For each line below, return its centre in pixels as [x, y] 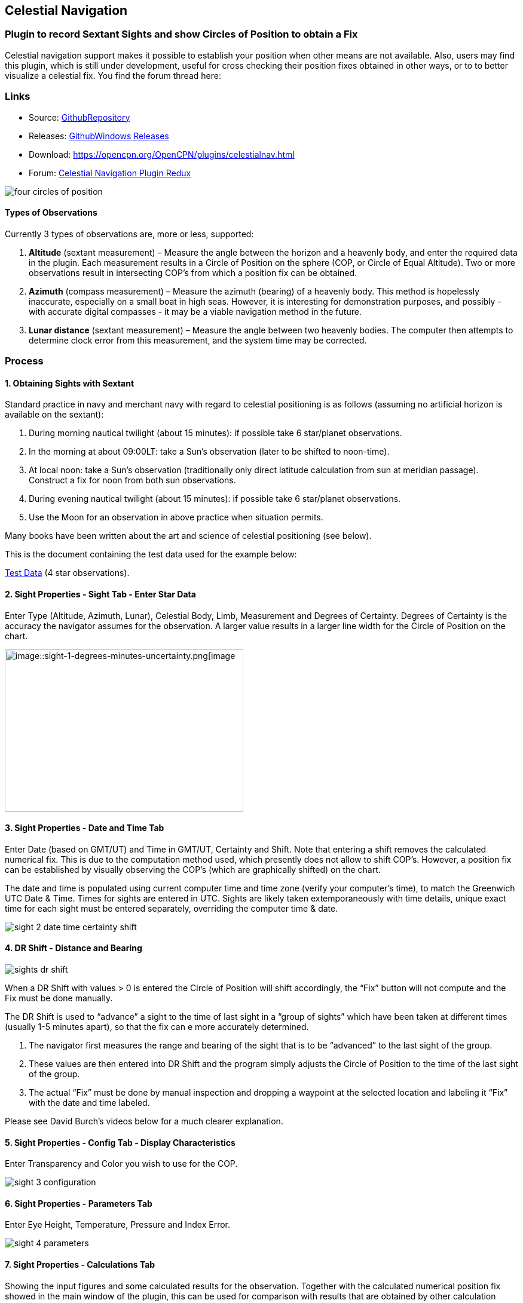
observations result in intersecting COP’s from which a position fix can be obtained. [193, 272]
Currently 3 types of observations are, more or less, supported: [129, 234]
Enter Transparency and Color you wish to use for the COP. [121, 1164]
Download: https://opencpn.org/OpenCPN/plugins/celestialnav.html [162, 154]
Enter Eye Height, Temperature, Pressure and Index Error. [118, 1225]
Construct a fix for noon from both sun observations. [132, 480]
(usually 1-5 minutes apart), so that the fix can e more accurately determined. [157, 1027]
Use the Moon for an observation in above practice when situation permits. [176, 517]
